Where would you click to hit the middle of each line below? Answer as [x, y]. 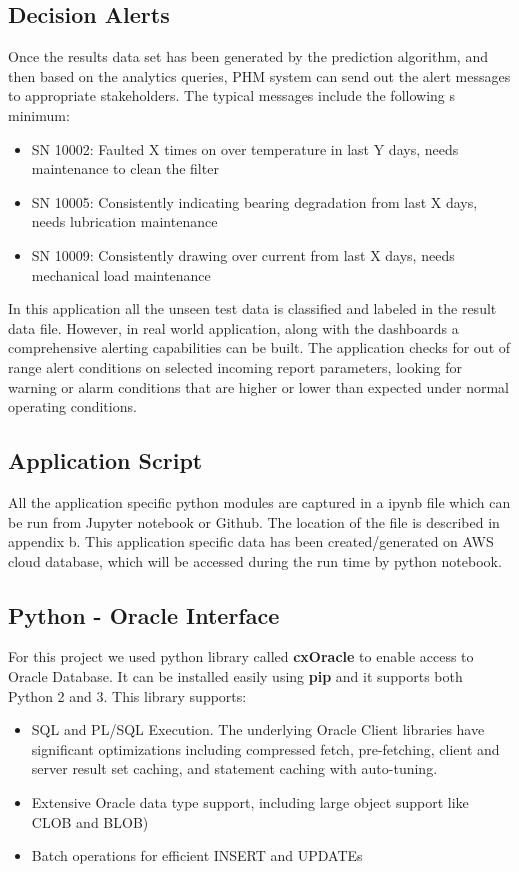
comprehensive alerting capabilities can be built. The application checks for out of [259, 347]
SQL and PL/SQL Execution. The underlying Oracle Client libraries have [258, 729]
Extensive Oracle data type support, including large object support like [250, 802]
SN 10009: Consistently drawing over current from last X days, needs [243, 254]
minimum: [39, 114]
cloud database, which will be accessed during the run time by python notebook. [255, 560]
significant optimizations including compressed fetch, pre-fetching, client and [265, 748]
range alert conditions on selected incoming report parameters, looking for [235, 366]
